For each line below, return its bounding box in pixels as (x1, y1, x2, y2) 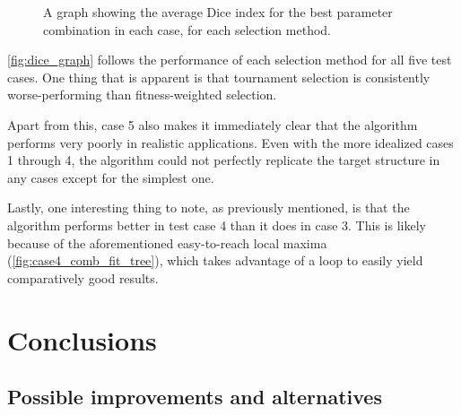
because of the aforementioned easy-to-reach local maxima (7, 233, 327, 252)
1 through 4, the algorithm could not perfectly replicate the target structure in (7, 151, 440, 169)
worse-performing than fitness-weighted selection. (7, 85, 277, 104)
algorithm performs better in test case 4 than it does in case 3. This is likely (7, 215, 426, 234)
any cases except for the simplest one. (7, 168, 214, 186)
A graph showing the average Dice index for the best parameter (43, 3, 393, 21)
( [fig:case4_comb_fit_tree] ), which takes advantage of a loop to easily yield (7, 251, 423, 270)
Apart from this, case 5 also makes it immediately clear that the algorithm (7, 115, 418, 134)
